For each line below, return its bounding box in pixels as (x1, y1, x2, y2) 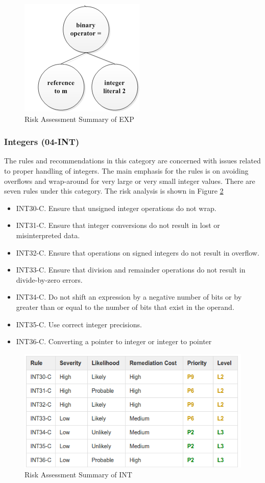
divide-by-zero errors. (16, 274, 83, 285)
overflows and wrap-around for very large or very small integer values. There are (4, 175, 255, 186)
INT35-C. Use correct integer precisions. (16, 319, 142, 329)
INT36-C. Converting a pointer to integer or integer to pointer (16, 336, 212, 347)
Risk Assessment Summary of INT (25, 469, 132, 480)
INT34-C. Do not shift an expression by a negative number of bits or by (16, 291, 242, 302)
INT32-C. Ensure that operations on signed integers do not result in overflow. (16, 247, 259, 258)
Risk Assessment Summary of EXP (25, 113, 134, 124)
